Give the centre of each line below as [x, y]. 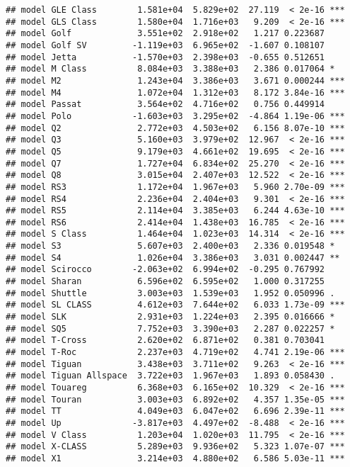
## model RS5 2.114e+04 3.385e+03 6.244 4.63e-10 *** [175, 211]
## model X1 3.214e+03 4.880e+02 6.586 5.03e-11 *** [175, 458]
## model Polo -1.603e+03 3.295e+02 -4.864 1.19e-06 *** [175, 116]
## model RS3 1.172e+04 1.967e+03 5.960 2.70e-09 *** [175, 187]
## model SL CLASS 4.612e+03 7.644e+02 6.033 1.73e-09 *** [175, 305]
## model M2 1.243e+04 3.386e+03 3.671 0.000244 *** [175, 80]
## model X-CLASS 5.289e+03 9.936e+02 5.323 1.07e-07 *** [175, 447]
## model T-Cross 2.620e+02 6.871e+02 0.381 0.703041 [165, 341]
